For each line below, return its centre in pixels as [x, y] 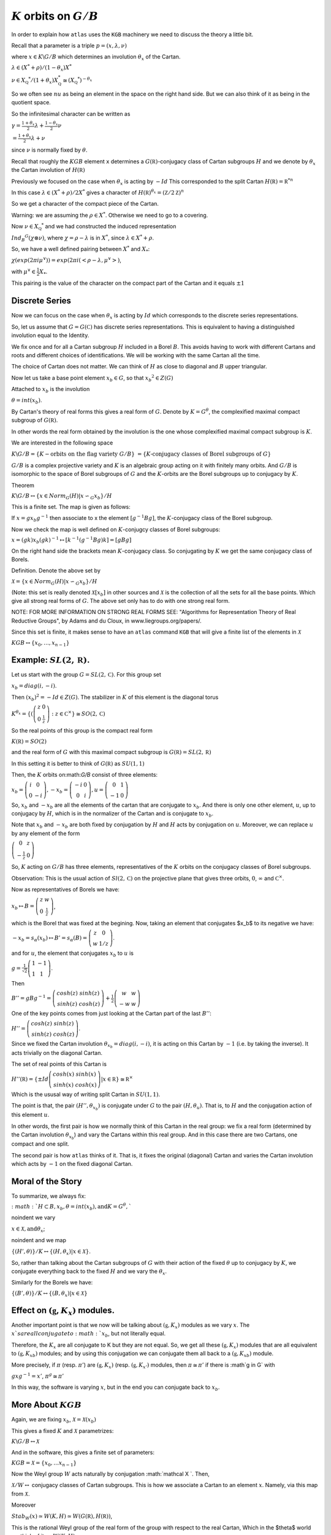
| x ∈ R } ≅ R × [117, 1078]
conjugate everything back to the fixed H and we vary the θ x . [89, 1272]
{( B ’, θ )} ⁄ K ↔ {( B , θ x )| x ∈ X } [50, 1294]
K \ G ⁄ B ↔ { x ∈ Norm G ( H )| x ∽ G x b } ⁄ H [62, 496]
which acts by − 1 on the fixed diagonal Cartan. [72, 1164]
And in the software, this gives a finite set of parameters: [83, 1452]
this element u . [30, 1115]
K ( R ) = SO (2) [29, 741]
